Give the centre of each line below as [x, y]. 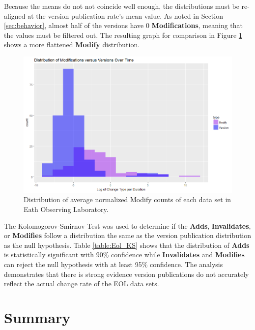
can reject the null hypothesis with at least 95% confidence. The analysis [113, 264]
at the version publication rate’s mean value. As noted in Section [125, 15]
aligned [15, 15]
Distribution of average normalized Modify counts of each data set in [127, 199]
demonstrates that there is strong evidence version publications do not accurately [127, 274]
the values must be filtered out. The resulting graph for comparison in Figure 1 [123, 35]
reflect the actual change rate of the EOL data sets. [82, 284]
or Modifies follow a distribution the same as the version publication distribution [128, 235]
